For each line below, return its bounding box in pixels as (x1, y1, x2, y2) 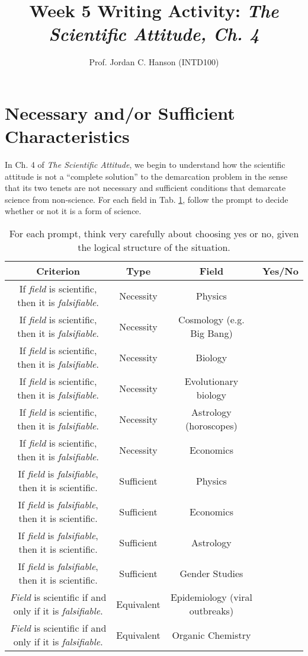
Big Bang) (190, 326, 233, 340)
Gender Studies (179, 566, 243, 580)
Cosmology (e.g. (178, 313, 245, 326)
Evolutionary (184, 374, 239, 388)
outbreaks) (189, 604, 234, 617)
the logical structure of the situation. (78, 240, 230, 254)
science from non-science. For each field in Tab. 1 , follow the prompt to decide (5, 193, 288, 205)
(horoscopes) (185, 419, 238, 432)
